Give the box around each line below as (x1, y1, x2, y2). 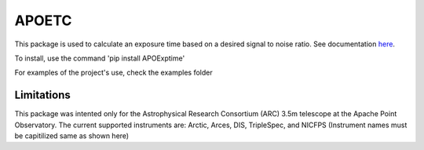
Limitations (14, 89, 71, 102)
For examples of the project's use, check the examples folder (14, 68, 213, 78)
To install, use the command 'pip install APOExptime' (14, 53, 185, 63)
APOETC (14, 12, 72, 29)
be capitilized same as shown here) (14, 131, 130, 141)
